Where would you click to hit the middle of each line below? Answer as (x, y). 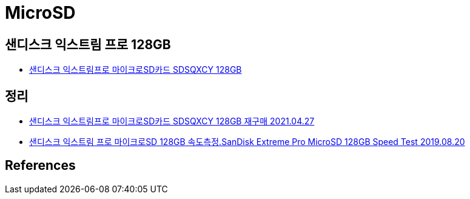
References (40, 166)
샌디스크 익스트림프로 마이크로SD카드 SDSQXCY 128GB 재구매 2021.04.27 (172, 121)
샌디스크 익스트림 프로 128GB (88, 44)
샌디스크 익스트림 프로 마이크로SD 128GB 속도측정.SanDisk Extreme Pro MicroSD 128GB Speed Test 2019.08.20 (247, 142)
